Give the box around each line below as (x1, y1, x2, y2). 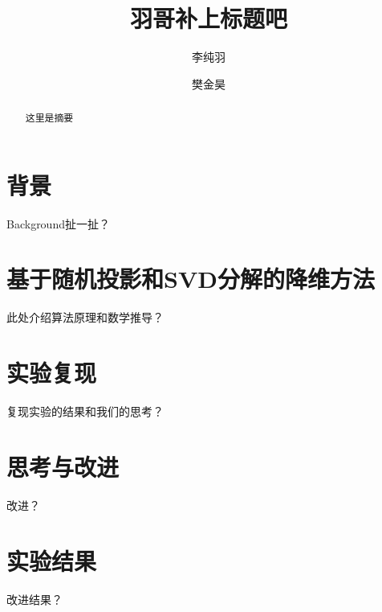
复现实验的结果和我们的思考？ (6, 403, 164, 420)
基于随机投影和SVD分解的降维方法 (6, 262, 375, 295)
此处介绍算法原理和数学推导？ (6, 309, 164, 326)
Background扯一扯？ (6, 215, 110, 232)
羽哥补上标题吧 (129, 2, 287, 35)
